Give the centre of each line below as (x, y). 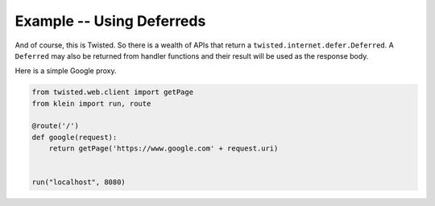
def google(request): (75, 137)
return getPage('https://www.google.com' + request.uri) (164, 148)
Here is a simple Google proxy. (66, 71)
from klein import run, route (91, 103)
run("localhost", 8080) (79, 182)
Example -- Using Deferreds (110, 21)
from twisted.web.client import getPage (112, 92)
